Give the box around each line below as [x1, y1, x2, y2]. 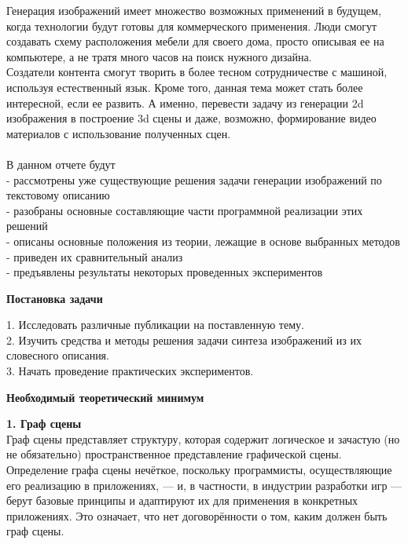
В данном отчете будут [6, 155, 116, 172]
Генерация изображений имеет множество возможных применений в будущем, [6, 2, 381, 18]
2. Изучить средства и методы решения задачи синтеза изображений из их [6, 331, 362, 348]
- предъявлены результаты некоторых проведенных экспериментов [6, 264, 323, 280]
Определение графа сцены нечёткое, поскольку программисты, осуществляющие [6, 462, 392, 478]
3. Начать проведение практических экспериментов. [6, 363, 254, 379]
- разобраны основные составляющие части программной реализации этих [6, 202, 363, 218]
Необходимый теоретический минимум [6, 389, 204, 405]
